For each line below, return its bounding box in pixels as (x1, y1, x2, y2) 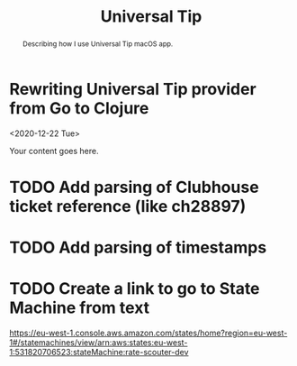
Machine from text (9, 297, 150, 318)
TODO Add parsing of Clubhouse (9, 177, 259, 197)
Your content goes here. (9, 145, 99, 156)
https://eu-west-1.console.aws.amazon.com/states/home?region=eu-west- (9, 327, 288, 339)
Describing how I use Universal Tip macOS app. (22, 39, 174, 49)
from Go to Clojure (9, 97, 149, 118)
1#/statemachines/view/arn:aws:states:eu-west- (9, 337, 188, 348)
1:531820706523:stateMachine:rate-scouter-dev (9, 347, 189, 358)
